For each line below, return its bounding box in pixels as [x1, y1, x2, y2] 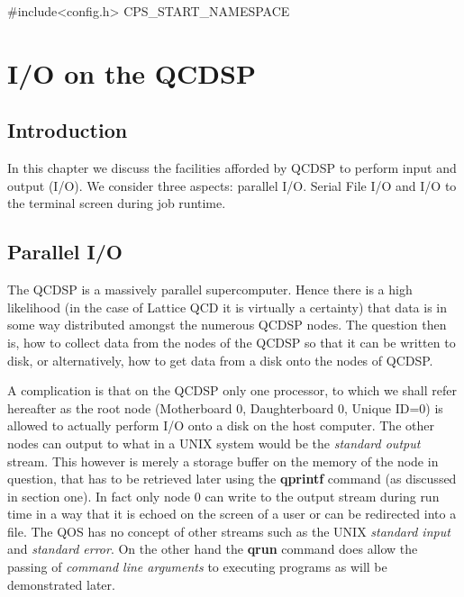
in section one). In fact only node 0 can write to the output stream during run [7, 486, 440, 505]
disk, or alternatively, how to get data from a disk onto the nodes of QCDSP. [7, 350, 433, 369]
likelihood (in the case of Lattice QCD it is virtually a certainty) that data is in [7, 297, 447, 316]
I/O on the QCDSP [7, 54, 256, 91]
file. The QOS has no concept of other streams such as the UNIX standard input [7, 521, 450, 540]
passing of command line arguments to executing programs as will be [7, 557, 387, 576]
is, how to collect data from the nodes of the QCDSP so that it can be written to [7, 332, 456, 351]
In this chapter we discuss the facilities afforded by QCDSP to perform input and [7, 158, 457, 177]
